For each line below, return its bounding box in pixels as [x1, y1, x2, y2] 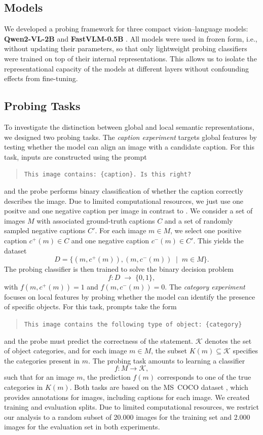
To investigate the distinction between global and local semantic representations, [4, 121, 254, 132]
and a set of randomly [164, 215, 233, 226]
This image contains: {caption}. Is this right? [24, 171, 192, 178]
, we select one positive [170, 225, 242, 236]
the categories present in [4, 355, 80, 366]
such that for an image [4, 372, 74, 382]
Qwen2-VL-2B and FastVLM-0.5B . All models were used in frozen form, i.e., [4, 33, 257, 44]
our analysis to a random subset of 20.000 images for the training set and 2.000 [4, 411, 250, 422]
